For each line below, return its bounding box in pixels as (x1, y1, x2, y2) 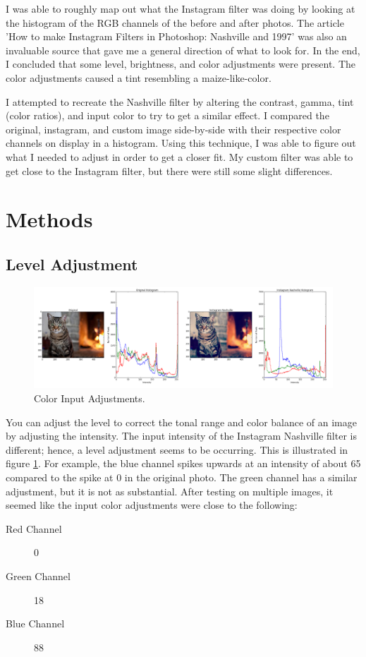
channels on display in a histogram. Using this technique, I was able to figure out (6, 135, 356, 150)
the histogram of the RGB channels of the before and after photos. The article (6, 15, 344, 30)
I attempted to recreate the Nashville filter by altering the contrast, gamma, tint (6, 94, 354, 109)
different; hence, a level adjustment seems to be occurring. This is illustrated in (6, 442, 348, 457)
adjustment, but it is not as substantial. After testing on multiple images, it (6, 483, 334, 498)
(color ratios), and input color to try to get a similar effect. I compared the (6, 108, 329, 123)
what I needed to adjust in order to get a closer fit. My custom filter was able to (6, 149, 353, 164)
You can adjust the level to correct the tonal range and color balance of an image (6, 414, 357, 429)
